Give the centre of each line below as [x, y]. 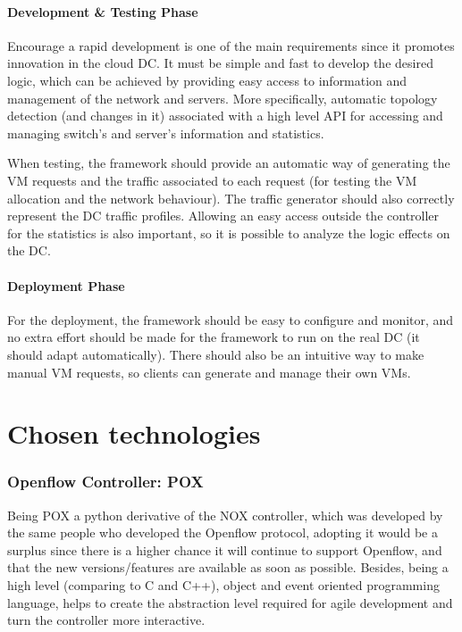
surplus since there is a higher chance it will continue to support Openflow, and [225, 549]
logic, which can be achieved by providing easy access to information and [207, 80]
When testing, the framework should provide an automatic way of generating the [229, 163]
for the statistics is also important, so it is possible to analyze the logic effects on [229, 233]
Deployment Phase [66, 285]
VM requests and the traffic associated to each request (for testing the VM [212, 180]
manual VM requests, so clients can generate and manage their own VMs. [209, 372]
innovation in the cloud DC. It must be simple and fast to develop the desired [220, 63]
